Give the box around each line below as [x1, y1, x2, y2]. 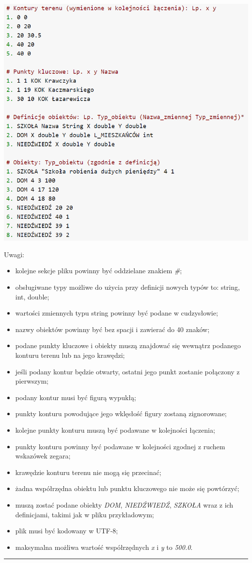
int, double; [15, 291, 49, 301]
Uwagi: [4, 249, 24, 259]
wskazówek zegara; [15, 451, 71, 461]
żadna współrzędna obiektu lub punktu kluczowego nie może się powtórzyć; [15, 483, 239, 493]
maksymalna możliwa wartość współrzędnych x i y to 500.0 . [15, 542, 193, 552]
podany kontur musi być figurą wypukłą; [15, 392, 136, 402]
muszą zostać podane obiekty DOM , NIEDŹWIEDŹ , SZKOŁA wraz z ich [15, 499, 234, 510]
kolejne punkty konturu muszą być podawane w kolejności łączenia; [15, 424, 215, 435]
